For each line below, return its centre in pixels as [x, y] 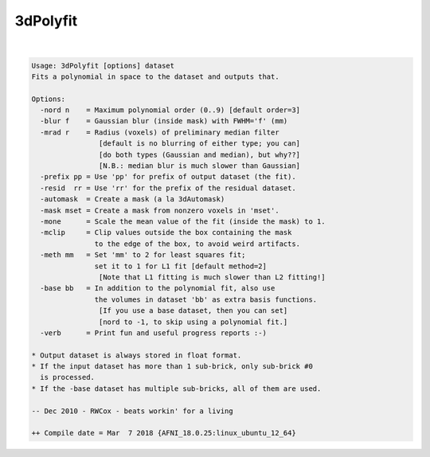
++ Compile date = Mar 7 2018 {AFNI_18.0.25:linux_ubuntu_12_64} [164, 433]
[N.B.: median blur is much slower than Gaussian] [199, 166]
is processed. [68, 377]
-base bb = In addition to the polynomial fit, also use [158, 288]
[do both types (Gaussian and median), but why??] [199, 154]
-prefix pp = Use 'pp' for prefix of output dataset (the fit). [168, 177]
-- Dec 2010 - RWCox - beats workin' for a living [133, 411]
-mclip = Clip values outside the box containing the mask [166, 232]
